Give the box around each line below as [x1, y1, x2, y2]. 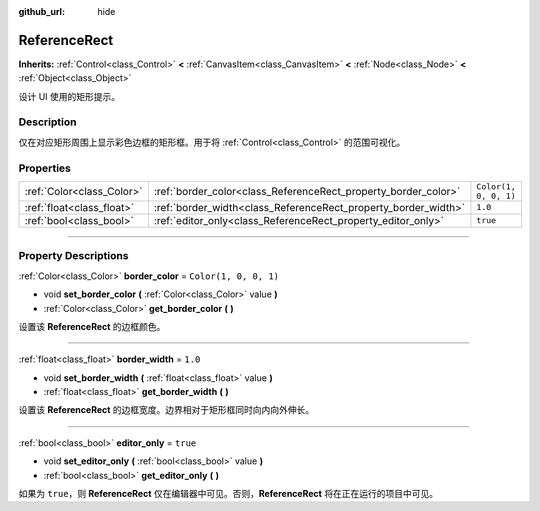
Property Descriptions [18, 249, 129, 263]
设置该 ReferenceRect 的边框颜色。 [18, 320, 166, 332]
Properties [18, 161, 72, 175]
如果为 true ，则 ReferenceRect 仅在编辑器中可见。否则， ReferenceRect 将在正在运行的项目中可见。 [18, 488, 439, 500]
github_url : [18, 6, 65, 17]
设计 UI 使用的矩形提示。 [18, 90, 121, 102]
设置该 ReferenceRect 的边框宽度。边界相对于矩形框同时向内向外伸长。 [18, 404, 315, 416]
